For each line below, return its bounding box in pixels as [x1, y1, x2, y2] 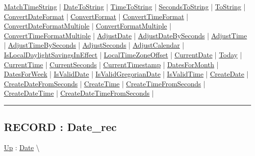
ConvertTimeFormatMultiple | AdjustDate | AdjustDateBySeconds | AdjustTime [4, 30, 247, 40]
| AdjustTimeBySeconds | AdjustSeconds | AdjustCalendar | [4, 40, 184, 50]
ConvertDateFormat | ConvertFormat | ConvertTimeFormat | [4, 11, 188, 21]
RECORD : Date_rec [4, 119, 117, 134]
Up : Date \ [4, 142, 40, 153]
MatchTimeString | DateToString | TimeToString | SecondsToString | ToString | [4, 1, 246, 11]
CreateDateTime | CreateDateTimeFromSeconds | [4, 88, 154, 98]
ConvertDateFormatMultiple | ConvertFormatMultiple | [4, 21, 172, 31]
